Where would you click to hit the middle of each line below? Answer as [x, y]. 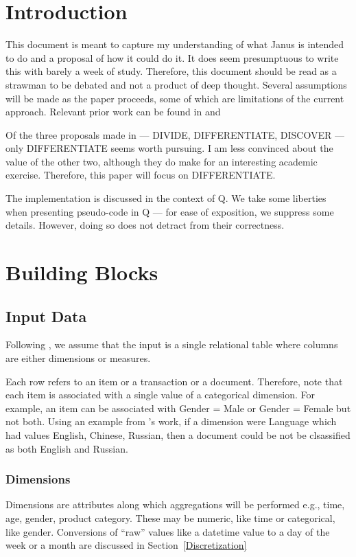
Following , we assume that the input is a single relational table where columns [172, 344]
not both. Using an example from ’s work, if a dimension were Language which [171, 421]
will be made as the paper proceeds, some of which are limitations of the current [175, 98]
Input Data [46, 316]
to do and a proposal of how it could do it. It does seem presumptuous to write [172, 57]
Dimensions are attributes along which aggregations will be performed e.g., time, [175, 504]
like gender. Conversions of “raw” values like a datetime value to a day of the [168, 531]
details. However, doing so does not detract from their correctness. [145, 225]
